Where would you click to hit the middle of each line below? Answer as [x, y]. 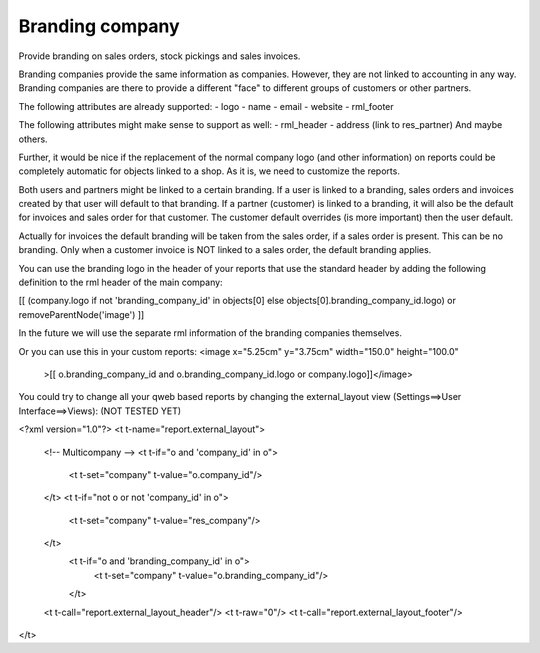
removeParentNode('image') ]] [81, 314]
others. [33, 139]
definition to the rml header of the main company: [121, 282]
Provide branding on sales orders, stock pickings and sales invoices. [159, 56]
